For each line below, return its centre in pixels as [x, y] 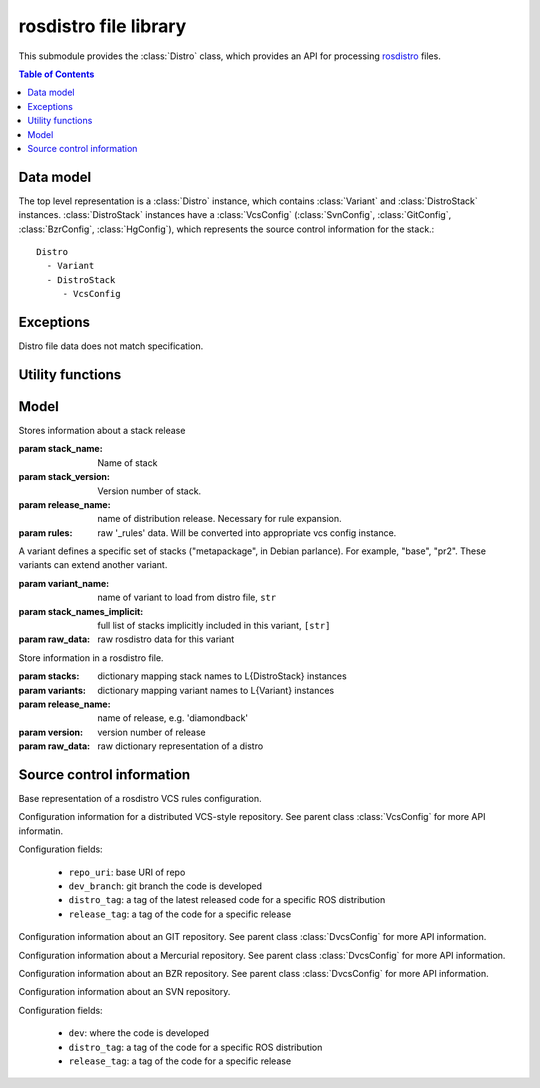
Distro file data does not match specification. [111, 346]
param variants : [52, 690]
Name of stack [127, 462]
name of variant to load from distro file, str [187, 597]
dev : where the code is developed [139, 1033]
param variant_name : [64, 583]
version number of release [151, 732]
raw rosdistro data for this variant [166, 639]
